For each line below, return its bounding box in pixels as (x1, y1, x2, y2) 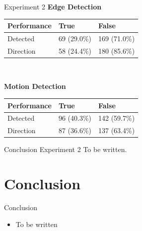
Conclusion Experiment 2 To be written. (4, 144, 127, 154)
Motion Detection (4, 81, 66, 91)
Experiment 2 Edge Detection (4, 1, 102, 11)
